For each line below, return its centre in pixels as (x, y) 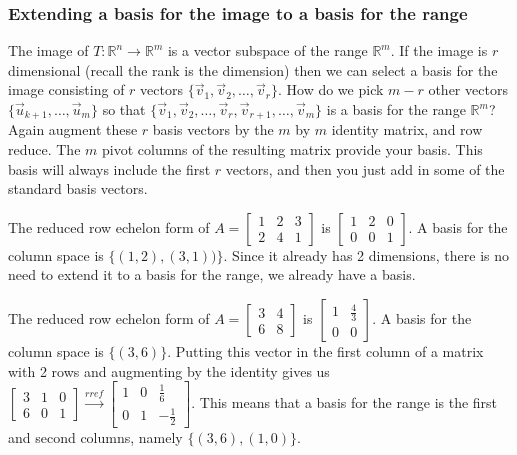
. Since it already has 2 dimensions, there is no (366, 254)
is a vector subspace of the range (267, 50)
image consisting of (66, 89)
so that (124, 109)
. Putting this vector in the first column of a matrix (325, 351)
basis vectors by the (213, 129)
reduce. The (44, 149)
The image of (48, 50)
